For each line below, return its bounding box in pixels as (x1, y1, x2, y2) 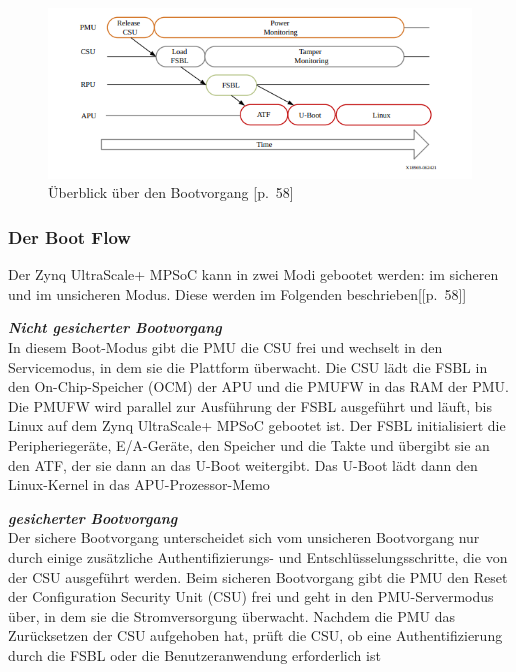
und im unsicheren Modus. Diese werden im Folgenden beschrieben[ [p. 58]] (8, 283, 467, 304)
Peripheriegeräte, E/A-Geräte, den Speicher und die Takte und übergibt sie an (8, 435, 490, 455)
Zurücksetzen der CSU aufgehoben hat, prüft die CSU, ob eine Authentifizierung (8, 625, 503, 646)
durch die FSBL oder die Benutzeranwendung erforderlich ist (8, 644, 381, 665)
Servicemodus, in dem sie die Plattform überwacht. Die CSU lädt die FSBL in (8, 356, 488, 377)
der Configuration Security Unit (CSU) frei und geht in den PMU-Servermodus (8, 586, 494, 607)
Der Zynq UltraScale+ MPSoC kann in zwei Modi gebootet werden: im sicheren (8, 264, 499, 285)
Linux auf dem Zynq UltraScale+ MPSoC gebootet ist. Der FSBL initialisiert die (8, 415, 506, 436)
